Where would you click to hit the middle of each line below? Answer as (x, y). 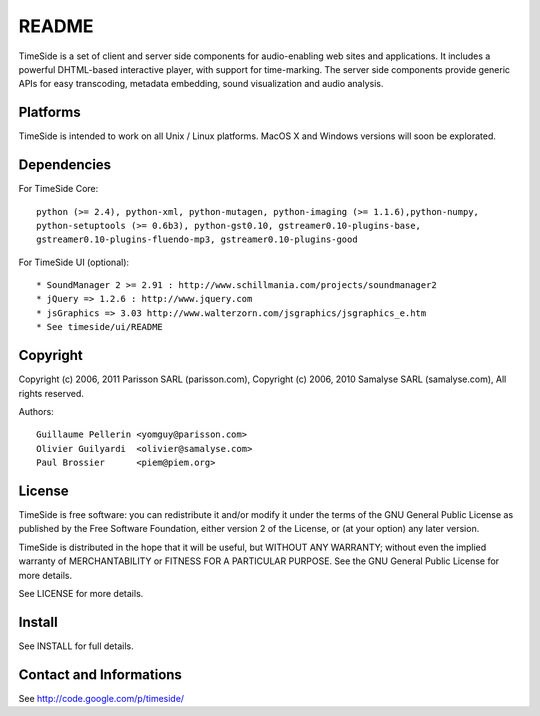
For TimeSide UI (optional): (74, 262)
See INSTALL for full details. (76, 646)
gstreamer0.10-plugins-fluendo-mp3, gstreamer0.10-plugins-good (197, 239)
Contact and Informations (100, 674)
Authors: (36, 411)
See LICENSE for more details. (81, 593)
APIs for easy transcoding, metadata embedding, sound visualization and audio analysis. (201, 84)
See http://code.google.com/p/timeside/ (101, 698)
